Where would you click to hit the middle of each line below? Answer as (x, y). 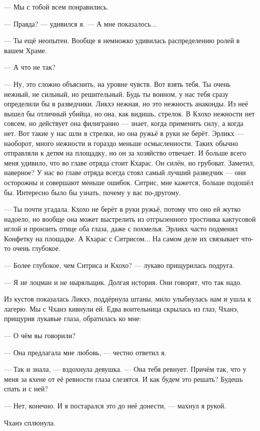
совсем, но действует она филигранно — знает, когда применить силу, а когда (124, 123)
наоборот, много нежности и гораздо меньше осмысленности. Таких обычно (121, 143)
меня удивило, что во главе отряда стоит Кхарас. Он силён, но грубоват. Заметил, (129, 162)
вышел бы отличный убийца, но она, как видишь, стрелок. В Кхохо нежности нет (129, 113)
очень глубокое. (37, 248)
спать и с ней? (26, 389)
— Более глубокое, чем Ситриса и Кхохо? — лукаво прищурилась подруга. (119, 265)
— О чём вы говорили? (40, 335)
